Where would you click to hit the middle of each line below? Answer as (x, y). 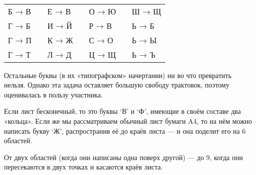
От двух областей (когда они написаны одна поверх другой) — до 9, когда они (124, 157)
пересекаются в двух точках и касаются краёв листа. (83, 167)
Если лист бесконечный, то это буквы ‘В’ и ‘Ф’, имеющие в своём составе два (123, 111)
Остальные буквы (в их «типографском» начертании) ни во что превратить (118, 75)
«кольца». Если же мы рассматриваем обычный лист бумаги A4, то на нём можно (128, 121)
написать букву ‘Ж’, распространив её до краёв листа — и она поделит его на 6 (125, 131)
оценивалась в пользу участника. (54, 94)
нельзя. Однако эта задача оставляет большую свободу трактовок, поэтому (117, 85)
